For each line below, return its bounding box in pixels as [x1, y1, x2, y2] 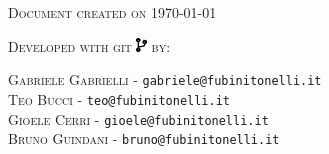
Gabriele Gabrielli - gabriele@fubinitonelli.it [8, 69, 322, 90]
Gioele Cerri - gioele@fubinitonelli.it [8, 108, 269, 129]
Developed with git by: [8, 35, 171, 56]
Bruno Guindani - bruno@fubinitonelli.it [8, 128, 280, 149]
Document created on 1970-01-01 [8, 2, 217, 22]
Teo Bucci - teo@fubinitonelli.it [8, 88, 231, 109]
